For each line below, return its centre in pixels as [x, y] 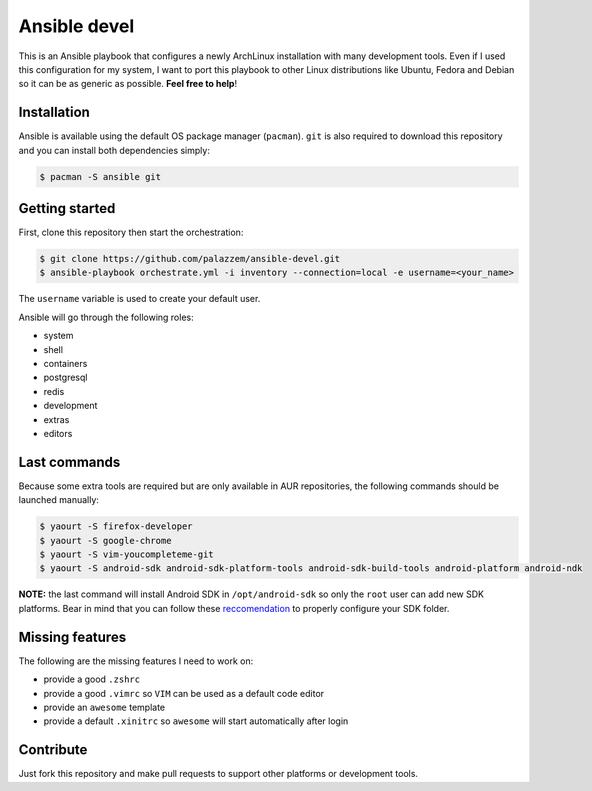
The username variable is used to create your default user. [139, 299]
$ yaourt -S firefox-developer [116, 526]
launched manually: [59, 500]
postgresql [65, 377]
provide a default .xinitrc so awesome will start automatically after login [196, 721]
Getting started [67, 208]
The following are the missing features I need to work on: [136, 661]
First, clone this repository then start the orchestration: [131, 232]
